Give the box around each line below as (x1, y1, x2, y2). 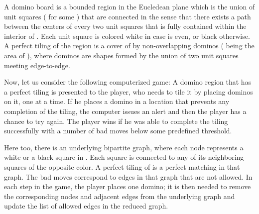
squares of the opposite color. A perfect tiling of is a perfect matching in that (4, 161, 240, 172)
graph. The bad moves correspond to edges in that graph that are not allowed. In (4, 171, 253, 182)
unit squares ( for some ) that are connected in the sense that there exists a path (4, 11, 251, 21)
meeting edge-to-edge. (4, 60, 70, 70)
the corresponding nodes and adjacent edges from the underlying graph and (4, 191, 235, 201)
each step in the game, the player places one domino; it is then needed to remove (4, 181, 251, 192)
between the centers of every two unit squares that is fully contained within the (4, 21, 247, 31)
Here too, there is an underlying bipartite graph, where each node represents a (4, 142, 244, 152)
